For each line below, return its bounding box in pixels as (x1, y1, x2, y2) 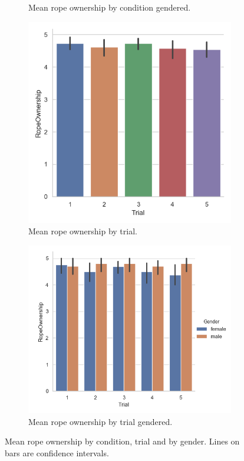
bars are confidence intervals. (5, 446, 109, 459)
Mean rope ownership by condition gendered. (28, 1, 191, 13)
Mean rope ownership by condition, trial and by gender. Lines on (5, 435, 240, 447)
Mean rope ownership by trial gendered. (28, 415, 173, 427)
